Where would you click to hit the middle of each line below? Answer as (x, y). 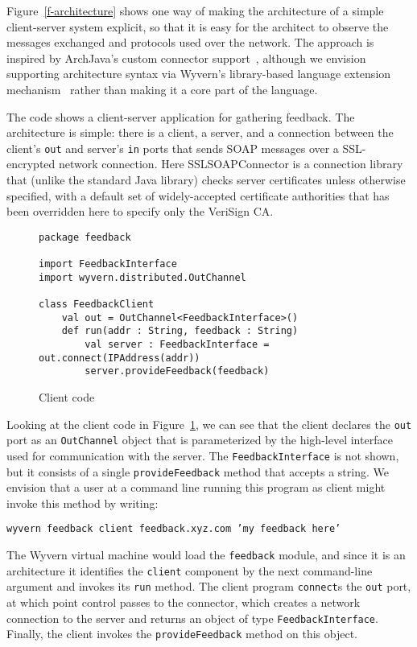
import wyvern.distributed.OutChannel (142, 277)
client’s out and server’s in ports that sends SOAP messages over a (173, 148)
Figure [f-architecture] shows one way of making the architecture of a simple (195, 10)
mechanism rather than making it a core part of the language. (162, 89)
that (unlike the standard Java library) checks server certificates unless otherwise (206, 179)
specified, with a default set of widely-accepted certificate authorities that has (198, 195)
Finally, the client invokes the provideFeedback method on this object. (182, 634)
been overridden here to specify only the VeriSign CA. (140, 211)
